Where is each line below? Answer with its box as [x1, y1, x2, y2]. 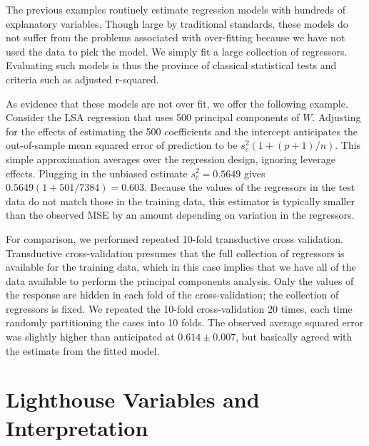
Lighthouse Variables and [6, 385, 260, 414]
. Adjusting [312, 110, 361, 125]
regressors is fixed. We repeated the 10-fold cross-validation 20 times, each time [6, 301, 353, 316]
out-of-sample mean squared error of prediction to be [6, 138, 238, 152]
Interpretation [6, 413, 148, 442]
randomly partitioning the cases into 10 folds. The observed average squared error [6, 315, 364, 330]
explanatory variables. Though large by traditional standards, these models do [6, 16, 348, 31]
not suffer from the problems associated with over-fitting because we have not [6, 30, 345, 45]
